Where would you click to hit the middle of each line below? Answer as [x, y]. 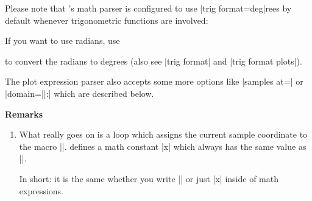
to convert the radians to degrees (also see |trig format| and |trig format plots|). [154, 61]
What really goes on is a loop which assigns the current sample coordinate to [163, 134]
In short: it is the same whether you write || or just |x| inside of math [149, 178]
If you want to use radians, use [62, 41]
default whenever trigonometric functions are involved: [107, 20]
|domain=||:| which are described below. [80, 93]
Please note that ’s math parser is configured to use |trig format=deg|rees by [148, 8]
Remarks [24, 114]
